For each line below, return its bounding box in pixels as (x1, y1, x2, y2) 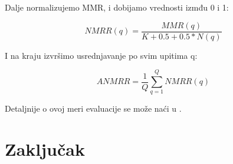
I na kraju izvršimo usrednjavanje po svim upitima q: (5, 49, 198, 61)
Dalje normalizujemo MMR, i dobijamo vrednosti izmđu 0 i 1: (5, 1, 229, 13)
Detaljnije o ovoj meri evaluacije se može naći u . (5, 102, 182, 115)
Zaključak (5, 137, 85, 161)
